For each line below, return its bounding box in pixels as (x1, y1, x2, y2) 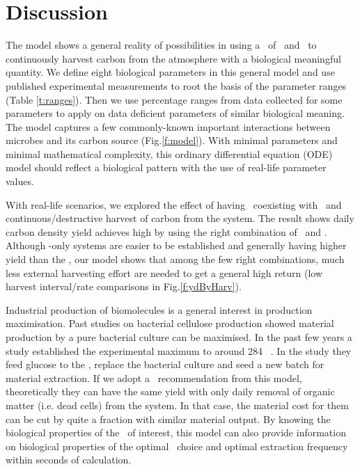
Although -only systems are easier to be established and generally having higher (6, 238, 347, 253)
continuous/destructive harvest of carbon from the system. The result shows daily (6, 211, 354, 225)
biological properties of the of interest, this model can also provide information (6, 425, 346, 440)
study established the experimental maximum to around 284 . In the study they (6, 343, 352, 358)
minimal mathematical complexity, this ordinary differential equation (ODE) (6, 146, 333, 161)
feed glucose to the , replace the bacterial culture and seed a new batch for (6, 357, 324, 372)
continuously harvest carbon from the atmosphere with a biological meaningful (6, 51, 341, 65)
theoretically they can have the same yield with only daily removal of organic (6, 384, 335, 399)
